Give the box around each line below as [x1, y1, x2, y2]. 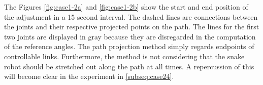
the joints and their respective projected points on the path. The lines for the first [4, 21, 259, 32]
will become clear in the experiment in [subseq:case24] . [4, 71, 174, 81]
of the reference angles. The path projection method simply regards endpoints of [4, 41, 254, 52]
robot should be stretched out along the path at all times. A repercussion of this [4, 61, 254, 71]
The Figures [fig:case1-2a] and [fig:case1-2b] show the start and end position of [4, 2, 248, 12]
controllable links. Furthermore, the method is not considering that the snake [4, 51, 245, 61]
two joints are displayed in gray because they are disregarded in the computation [4, 31, 256, 41]
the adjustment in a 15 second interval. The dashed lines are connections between [4, 11, 258, 22]
